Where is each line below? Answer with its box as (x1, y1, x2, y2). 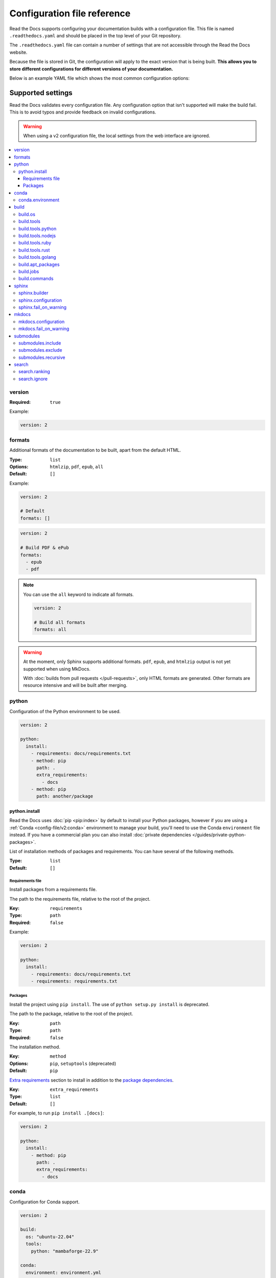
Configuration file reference (9, 8, 131, 19)
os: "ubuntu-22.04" (26, 1234, 75, 1240)
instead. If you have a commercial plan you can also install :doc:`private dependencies (9, 832, 191, 838)
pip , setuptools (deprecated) (50, 1060, 117, 1066)
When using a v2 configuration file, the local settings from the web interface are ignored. (23, 132, 211, 139)
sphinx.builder (18, 290, 49, 296)
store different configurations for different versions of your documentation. (9, 65, 173, 72)
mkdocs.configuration (18, 318, 65, 325)
